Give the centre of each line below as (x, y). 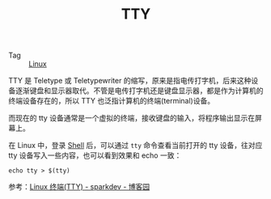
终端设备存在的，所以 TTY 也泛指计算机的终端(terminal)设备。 (112, 101)
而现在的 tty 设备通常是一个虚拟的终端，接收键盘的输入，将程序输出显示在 (132, 118)
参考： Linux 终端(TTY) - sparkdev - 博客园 (79, 187)
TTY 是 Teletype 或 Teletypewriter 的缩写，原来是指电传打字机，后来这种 (130, 81)
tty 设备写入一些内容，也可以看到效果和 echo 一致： (95, 155)
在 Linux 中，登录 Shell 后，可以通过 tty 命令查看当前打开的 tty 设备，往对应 (135, 146)
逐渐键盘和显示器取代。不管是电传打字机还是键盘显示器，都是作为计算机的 (139, 91)
